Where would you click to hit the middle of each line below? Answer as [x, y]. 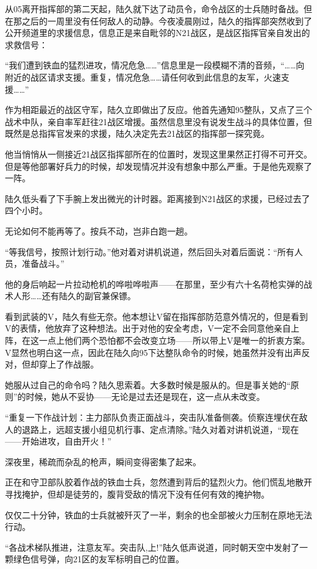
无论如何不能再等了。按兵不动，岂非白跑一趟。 [99, 230]
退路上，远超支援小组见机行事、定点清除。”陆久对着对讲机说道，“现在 [160, 429]
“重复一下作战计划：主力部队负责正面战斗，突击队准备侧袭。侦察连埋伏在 [152, 417]
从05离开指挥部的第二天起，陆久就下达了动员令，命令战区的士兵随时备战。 [154, 9]
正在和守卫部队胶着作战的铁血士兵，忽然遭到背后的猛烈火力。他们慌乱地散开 [158, 482]
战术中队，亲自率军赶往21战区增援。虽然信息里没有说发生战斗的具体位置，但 [158, 121]
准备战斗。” [43, 263]
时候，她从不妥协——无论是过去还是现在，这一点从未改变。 [145, 397]
